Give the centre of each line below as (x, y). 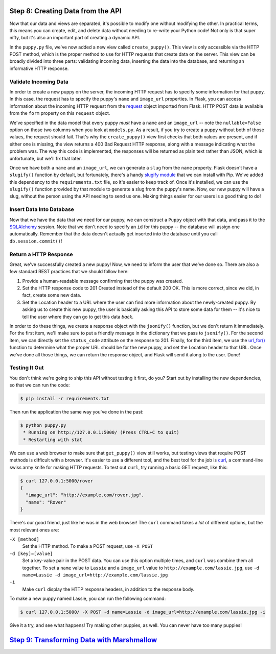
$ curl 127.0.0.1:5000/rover (57, 481)
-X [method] (24, 539)
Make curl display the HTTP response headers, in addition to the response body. (108, 589)
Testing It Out (27, 368)
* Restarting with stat (53, 440)
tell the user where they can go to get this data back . (78, 317)
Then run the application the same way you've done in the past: (76, 412)
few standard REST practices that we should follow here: (69, 272)
